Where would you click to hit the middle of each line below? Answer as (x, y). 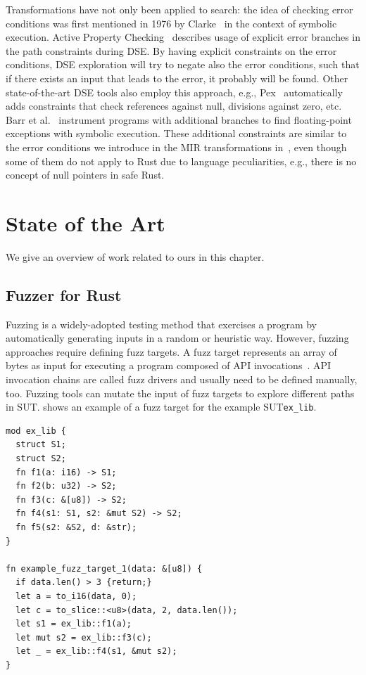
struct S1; (41, 445)
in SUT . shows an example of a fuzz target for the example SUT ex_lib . (161, 407)
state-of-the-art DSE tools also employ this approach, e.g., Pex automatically (174, 92)
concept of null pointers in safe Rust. (85, 175)
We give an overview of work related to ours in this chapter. (135, 256)
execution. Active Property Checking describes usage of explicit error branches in (183, 37)
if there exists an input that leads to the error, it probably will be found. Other (177, 78)
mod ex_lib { (36, 431)
